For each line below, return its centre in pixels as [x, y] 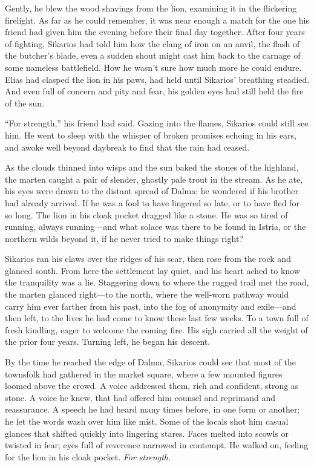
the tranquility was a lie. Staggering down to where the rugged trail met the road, [157, 282]
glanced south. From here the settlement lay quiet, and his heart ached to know [152, 270]
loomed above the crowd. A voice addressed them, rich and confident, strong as [152, 386]
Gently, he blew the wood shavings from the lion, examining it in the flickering [151, 8]
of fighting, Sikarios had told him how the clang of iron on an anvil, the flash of [152, 43]
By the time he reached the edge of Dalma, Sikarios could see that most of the [150, 362]
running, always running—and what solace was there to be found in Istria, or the [155, 227]
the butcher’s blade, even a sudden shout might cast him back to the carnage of [153, 55]
